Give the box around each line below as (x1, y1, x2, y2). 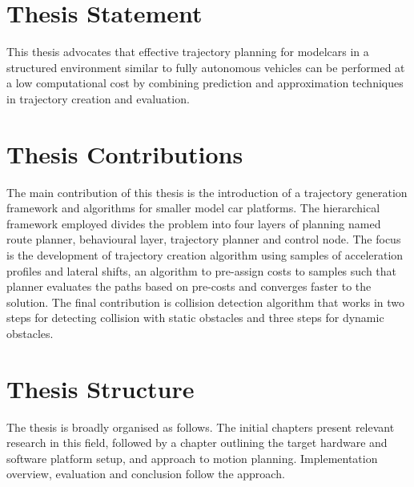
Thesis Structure (6, 372, 195, 404)
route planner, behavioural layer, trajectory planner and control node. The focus (6, 231, 401, 248)
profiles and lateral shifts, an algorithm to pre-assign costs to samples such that (6, 262, 397, 279)
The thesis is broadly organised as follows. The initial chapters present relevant (6, 418, 395, 435)
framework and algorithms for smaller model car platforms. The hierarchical (6, 199, 380, 216)
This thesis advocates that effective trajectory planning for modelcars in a (6, 43, 369, 60)
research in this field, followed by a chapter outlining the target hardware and (6, 434, 388, 451)
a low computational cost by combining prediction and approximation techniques (6, 74, 404, 91)
